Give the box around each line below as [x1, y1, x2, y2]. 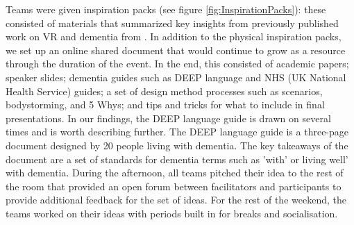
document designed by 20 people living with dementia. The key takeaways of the [6, 137, 348, 152]
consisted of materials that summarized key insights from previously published [6, 15, 339, 30]
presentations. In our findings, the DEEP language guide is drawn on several [6, 110, 331, 125]
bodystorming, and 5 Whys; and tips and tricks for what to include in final [6, 97, 325, 112]
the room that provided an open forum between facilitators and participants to [6, 178, 342, 193]
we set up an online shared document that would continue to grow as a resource [6, 42, 346, 57]
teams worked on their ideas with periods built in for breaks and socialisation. [6, 206, 338, 220]
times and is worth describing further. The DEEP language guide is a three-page [6, 124, 349, 139]
